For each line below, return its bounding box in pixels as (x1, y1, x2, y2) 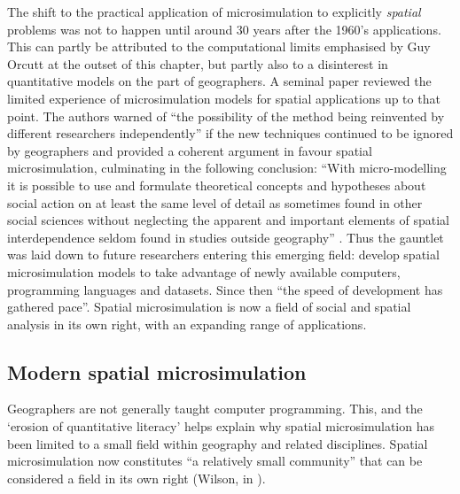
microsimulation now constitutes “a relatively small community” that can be (7, 452, 423, 470)
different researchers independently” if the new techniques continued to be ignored (7, 124, 454, 143)
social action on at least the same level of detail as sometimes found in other (7, 193, 423, 212)
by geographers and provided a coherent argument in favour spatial (7, 141, 372, 159)
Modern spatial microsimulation (7, 358, 307, 385)
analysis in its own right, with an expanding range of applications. (7, 314, 367, 333)
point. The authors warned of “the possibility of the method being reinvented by (7, 106, 445, 125)
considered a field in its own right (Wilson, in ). (7, 468, 266, 487)
